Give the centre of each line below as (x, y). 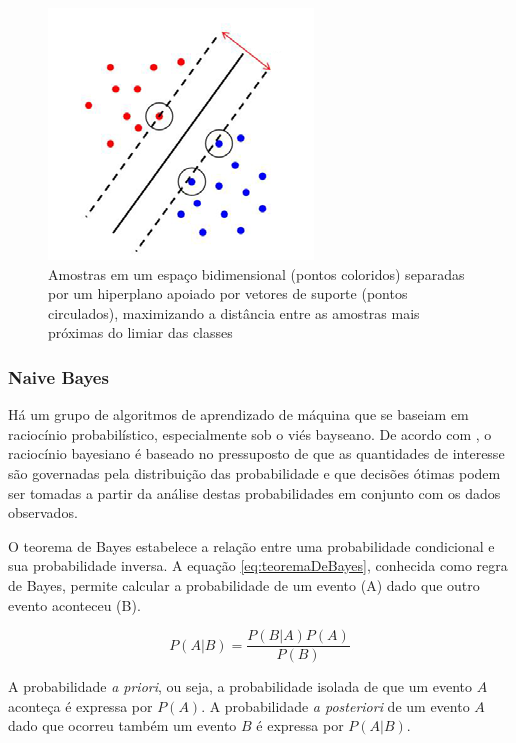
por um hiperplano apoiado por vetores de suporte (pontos (228, 293)
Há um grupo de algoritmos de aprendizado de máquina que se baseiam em (238, 414)
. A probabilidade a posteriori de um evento (335, 705)
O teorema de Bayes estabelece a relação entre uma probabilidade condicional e (251, 545)
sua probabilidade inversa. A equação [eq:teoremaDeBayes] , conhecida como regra (258, 565)
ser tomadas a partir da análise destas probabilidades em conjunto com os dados (254, 492)
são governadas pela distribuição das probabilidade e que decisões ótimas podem (254, 472)
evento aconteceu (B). (74, 604)
